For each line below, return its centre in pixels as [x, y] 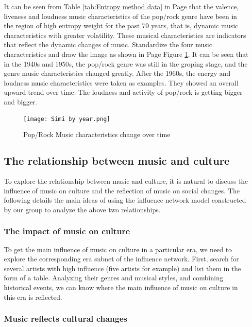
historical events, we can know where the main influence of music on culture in [121, 287]
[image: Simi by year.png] [67, 119]
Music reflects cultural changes [66, 318]
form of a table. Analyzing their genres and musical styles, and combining [114, 278]
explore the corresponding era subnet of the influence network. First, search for [122, 259]
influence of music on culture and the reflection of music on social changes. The [122, 190]
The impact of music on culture [67, 231]
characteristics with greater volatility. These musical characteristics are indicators [125, 35]
